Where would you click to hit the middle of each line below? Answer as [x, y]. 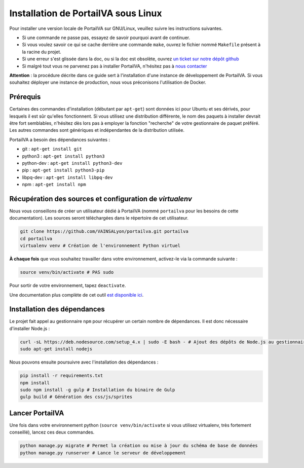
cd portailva [36, 239]
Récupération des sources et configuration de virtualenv [101, 199]
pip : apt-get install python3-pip [63, 170]
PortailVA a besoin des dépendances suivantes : [60, 139]
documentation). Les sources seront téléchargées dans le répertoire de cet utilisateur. [99, 218]
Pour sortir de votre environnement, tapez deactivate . [68, 285]
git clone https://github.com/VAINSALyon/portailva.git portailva [104, 231]
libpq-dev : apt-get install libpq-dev [67, 177]
